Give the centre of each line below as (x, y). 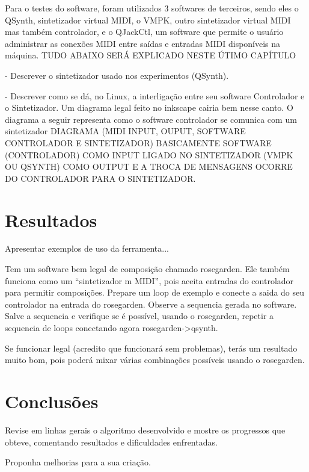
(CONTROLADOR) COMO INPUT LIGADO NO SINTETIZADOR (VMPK (149, 154)
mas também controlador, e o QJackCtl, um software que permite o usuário (144, 32)
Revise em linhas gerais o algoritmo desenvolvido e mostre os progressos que (145, 430)
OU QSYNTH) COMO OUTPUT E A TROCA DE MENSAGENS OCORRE (149, 166)
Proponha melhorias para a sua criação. (78, 462)
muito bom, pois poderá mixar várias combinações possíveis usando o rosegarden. (155, 360)
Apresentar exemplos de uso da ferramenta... (87, 248)
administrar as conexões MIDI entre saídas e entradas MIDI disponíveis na (143, 43)
